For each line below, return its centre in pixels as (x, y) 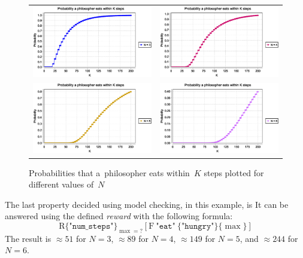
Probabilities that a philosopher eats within (109, 172)
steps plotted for (234, 172)
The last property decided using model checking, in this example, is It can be (147, 204)
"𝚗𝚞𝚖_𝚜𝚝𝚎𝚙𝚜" (91, 226)
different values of (61, 184)
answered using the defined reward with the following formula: (119, 216)
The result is (28, 238)
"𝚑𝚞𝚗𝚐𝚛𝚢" (198, 226)
